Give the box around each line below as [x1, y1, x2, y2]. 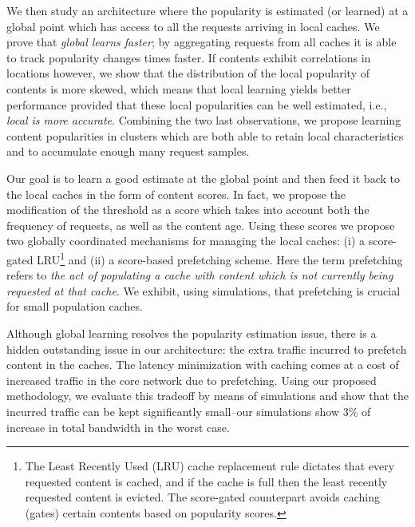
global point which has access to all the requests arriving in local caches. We [6, 18, 380, 34]
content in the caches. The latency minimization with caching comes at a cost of [6, 356, 399, 373]
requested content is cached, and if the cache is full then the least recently [25, 473, 388, 489]
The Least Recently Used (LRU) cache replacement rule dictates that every [25, 458, 395, 474]
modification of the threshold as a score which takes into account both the [6, 201, 370, 218]
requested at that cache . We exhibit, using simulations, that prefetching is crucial [6, 282, 401, 299]
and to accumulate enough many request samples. [6, 143, 250, 160]
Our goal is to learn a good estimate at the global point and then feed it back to [6, 169, 400, 186]
